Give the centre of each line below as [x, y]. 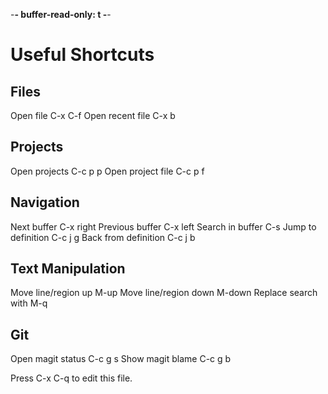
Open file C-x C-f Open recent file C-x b [93, 115]
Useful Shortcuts [82, 55]
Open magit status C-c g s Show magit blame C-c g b [121, 359]
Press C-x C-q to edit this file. [71, 378]
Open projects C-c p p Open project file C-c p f [107, 171]
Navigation [45, 202]
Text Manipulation [68, 269]
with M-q [29, 303]
